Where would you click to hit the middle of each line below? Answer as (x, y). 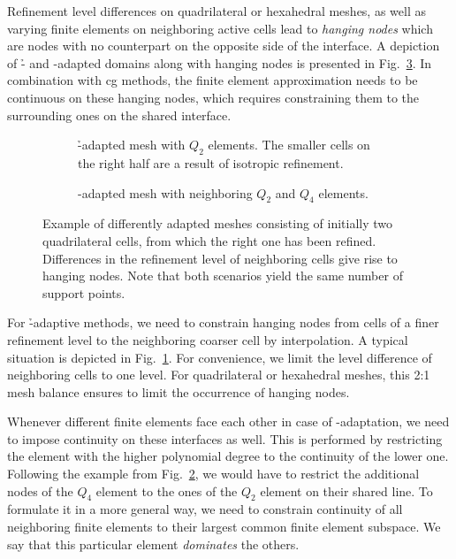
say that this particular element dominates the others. (153, 544)
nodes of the (40, 490)
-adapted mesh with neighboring (165, 192)
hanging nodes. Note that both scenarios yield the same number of (223, 276)
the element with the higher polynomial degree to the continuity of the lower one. (228, 456)
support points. (84, 292)
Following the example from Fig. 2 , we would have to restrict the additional (213, 474)
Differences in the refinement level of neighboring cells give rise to (220, 258)
